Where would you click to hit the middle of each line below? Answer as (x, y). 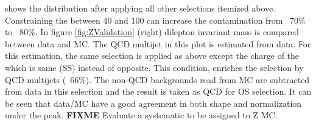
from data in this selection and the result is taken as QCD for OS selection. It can (158, 91)
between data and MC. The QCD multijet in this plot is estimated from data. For (158, 43)
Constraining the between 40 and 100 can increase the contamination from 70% (155, 20)
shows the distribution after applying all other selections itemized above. (140, 8)
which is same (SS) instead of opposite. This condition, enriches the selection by (154, 67)
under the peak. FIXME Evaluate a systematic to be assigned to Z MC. (141, 115)
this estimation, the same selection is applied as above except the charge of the (152, 56)
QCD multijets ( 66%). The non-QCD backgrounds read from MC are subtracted (157, 79)
